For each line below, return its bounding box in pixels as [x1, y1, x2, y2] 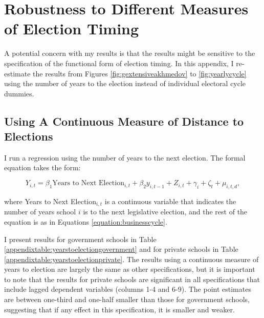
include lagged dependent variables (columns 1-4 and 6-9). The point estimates [4, 284, 251, 294]
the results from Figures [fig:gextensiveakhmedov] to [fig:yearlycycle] [33, 68, 247, 78]
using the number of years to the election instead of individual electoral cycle [4, 78, 246, 89]
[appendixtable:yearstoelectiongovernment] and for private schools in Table [4, 244, 238, 254]
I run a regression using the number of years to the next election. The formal [4, 152, 246, 163]
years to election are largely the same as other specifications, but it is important [4, 264, 255, 274]
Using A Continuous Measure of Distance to [4, 113, 244, 129]
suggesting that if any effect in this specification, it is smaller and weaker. [4, 304, 235, 314]
